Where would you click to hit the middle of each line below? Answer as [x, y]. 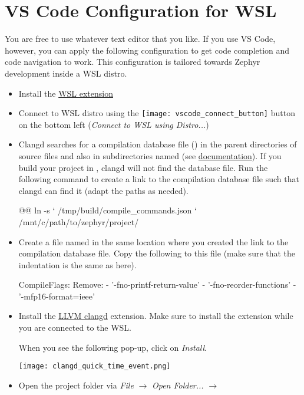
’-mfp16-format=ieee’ [57, 296]
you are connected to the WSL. [75, 327]
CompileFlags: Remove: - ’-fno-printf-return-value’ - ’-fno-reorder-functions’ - [157, 284]
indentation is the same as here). [77, 264]
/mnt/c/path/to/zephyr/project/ [79, 221]
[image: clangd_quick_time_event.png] [95, 366]
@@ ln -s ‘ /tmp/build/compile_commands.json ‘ [108, 210]
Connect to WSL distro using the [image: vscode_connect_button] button [157, 113]
